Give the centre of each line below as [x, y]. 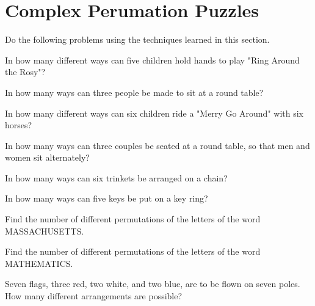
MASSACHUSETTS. [45, 231]
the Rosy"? [25, 72]
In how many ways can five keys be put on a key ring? [107, 198]
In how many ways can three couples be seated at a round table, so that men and [157, 145]
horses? [19, 125]
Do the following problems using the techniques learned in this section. [137, 39]
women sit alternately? [47, 157]
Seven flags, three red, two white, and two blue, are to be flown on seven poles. [153, 284]
